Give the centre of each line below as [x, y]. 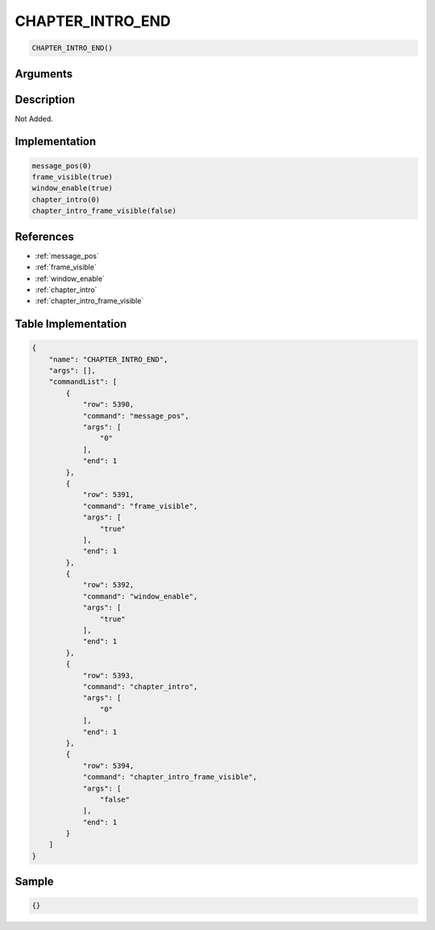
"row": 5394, [108, 765]
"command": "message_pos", [136, 416]
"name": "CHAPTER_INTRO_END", [108, 359]
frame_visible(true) [72, 177]
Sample [34, 882]
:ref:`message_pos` [67, 256]
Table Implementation [71, 324]
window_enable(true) [72, 188]
